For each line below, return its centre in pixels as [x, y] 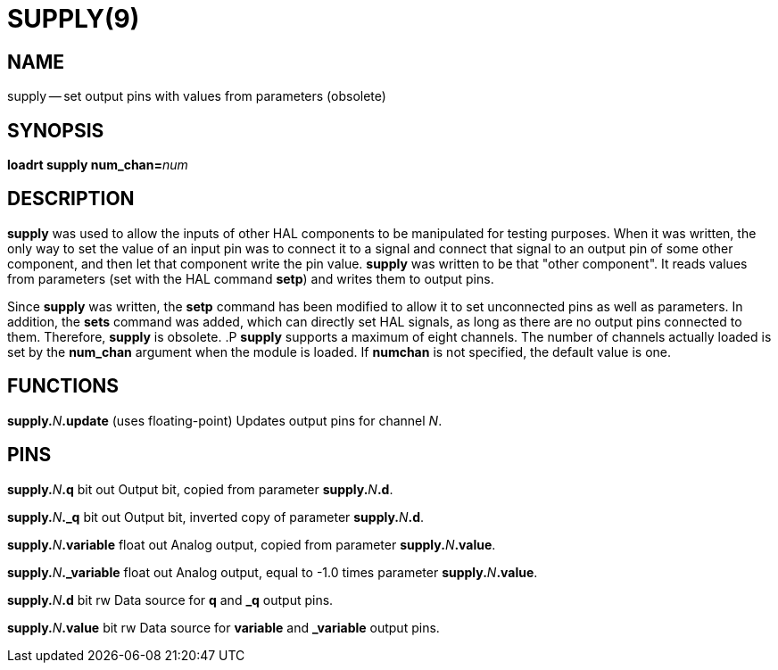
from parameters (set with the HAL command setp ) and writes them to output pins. [251, 278]
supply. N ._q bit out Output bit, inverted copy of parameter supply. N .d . [216, 517]
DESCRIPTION [71, 199]
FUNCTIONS [63, 386]
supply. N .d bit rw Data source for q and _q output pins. [170, 600]
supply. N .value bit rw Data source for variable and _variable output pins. [223, 627]
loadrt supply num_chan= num [98, 165]
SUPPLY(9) [74, 19]
